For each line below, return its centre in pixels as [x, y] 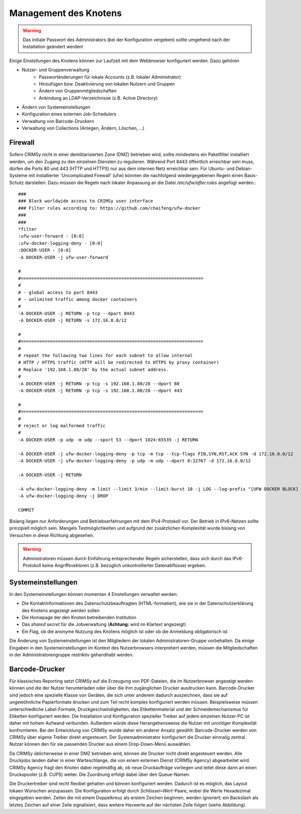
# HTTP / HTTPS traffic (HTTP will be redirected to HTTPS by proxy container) [119, 363]
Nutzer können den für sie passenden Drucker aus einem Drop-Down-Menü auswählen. [100, 744]
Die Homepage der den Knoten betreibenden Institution [79, 617]
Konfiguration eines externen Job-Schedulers [69, 114]
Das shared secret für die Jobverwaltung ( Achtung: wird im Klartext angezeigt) [104, 624]
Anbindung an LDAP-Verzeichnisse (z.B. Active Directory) [98, 98]
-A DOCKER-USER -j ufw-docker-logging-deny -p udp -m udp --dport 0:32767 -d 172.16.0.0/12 [134, 461]
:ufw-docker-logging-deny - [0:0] [60, 243]
